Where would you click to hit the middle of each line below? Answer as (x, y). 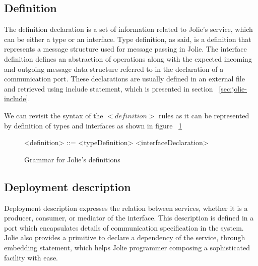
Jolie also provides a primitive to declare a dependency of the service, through (125, 237)
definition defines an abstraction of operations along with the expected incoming (128, 58)
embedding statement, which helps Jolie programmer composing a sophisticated (127, 247)
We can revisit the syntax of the (54, 115)
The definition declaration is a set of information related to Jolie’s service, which (128, 29)
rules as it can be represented (204, 115)
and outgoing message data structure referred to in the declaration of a (114, 69)
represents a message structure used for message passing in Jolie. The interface (125, 49)
